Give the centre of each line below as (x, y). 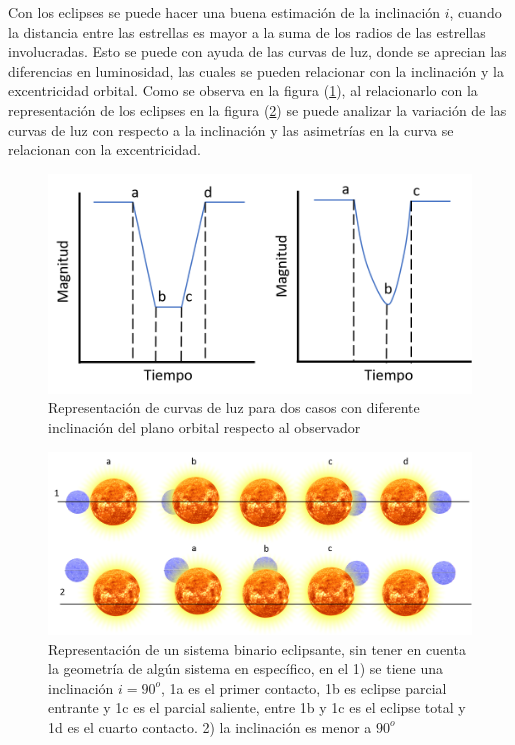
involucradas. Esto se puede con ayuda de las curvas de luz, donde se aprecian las (257, 51)
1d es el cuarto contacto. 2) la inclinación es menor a (210, 726)
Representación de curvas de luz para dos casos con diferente (234, 407)
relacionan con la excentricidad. (104, 149)
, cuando (475, 12)
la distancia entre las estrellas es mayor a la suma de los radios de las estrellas (247, 31)
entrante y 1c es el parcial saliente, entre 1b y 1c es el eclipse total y (257, 707)
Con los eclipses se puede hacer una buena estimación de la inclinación (224, 12)
